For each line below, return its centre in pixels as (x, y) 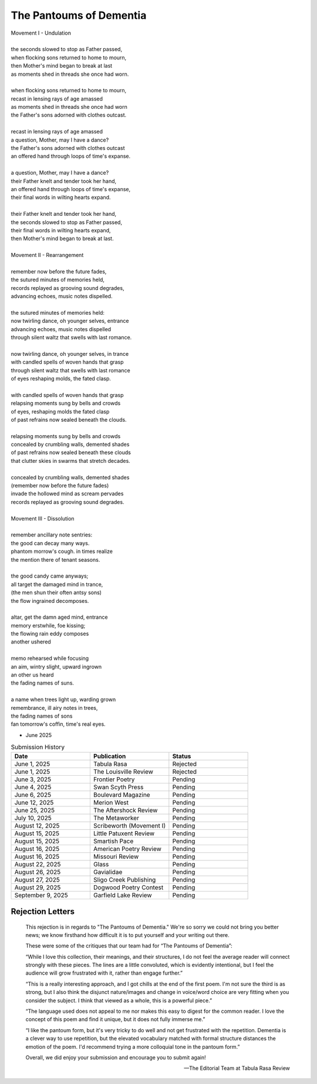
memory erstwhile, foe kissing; (48, 625)
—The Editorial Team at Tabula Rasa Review (237, 1068)
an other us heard (32, 675)
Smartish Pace (113, 841)
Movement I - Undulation (41, 33)
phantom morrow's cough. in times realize (62, 551)
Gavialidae (108, 872)
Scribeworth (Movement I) (129, 825)
